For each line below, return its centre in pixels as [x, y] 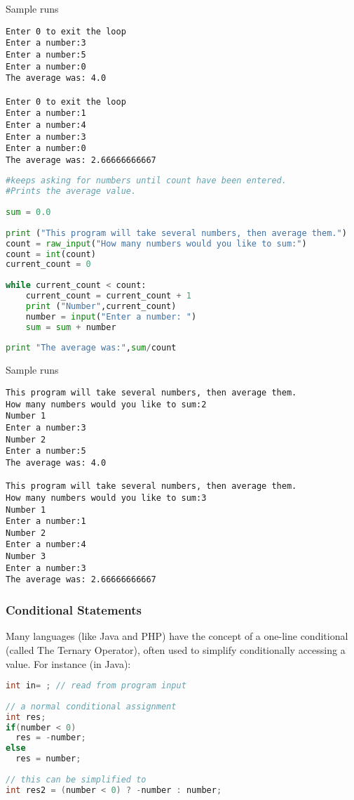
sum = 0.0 [28, 212]
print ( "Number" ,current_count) [101, 306]
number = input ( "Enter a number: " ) [111, 316]
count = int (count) [51, 254]
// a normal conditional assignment [91, 706]
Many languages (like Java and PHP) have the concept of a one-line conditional [177, 636]
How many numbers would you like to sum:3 [106, 498]
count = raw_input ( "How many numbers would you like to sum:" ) [156, 243]
